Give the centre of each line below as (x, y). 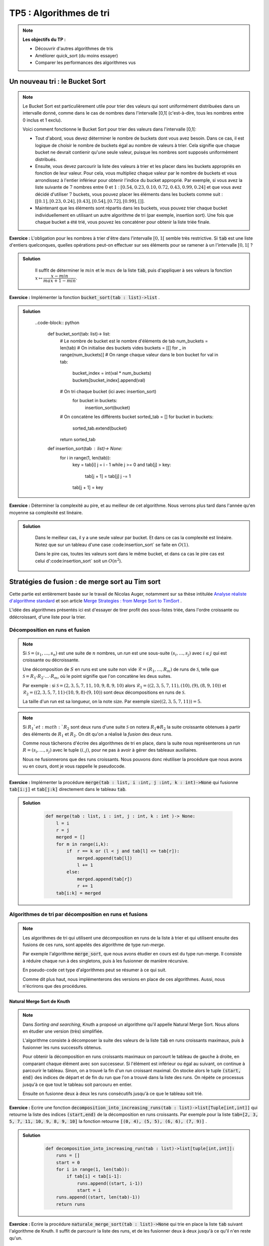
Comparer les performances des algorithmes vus (85, 63)
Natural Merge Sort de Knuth (40, 1001)
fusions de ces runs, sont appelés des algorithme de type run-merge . (94, 944)
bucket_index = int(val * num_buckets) (112, 373)
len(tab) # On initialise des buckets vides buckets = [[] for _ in (123, 348)
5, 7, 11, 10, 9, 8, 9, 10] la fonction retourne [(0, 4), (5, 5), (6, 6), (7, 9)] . (108, 1121)
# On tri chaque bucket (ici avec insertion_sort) (108, 392)
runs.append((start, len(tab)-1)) (98, 1197)
